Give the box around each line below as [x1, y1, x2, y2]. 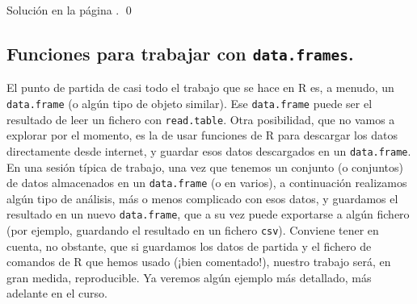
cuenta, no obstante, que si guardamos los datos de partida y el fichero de [6, 237, 372, 254]
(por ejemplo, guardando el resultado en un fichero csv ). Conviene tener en [6, 222, 379, 239]
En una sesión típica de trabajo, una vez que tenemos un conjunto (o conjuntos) [6, 158, 403, 175]
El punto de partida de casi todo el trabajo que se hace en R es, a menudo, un [6, 79, 394, 96]
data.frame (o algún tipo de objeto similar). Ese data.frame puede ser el [6, 94, 373, 111]
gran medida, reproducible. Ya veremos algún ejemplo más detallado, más [6, 269, 372, 285]
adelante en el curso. [6, 285, 107, 302]
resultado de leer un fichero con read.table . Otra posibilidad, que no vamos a [6, 110, 395, 127]
